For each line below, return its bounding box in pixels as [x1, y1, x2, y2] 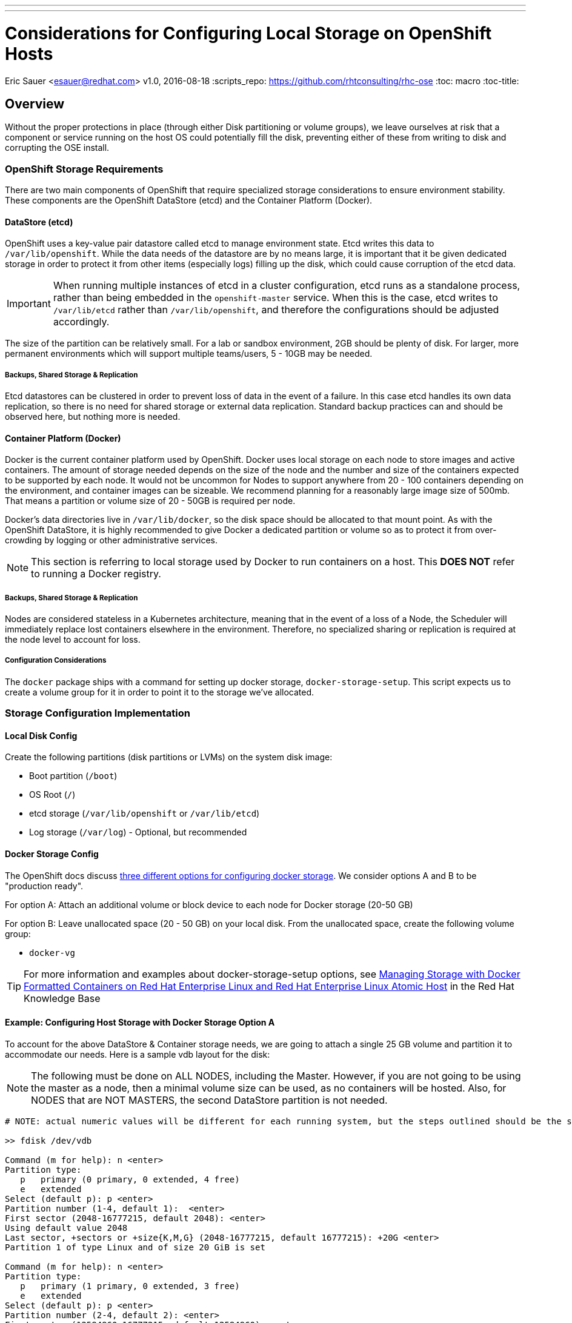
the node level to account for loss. [5, 634, 141, 645]
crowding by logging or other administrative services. [5, 535, 218, 546]
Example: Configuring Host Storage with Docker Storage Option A [5, 1017, 275, 1028]
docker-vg [29, 947, 75, 958]
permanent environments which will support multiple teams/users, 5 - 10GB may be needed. [5, 348, 373, 359]
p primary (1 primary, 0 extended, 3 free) [20, 1281, 240, 1291]
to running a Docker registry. [31, 568, 161, 580]
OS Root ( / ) [29, 789, 76, 800]
